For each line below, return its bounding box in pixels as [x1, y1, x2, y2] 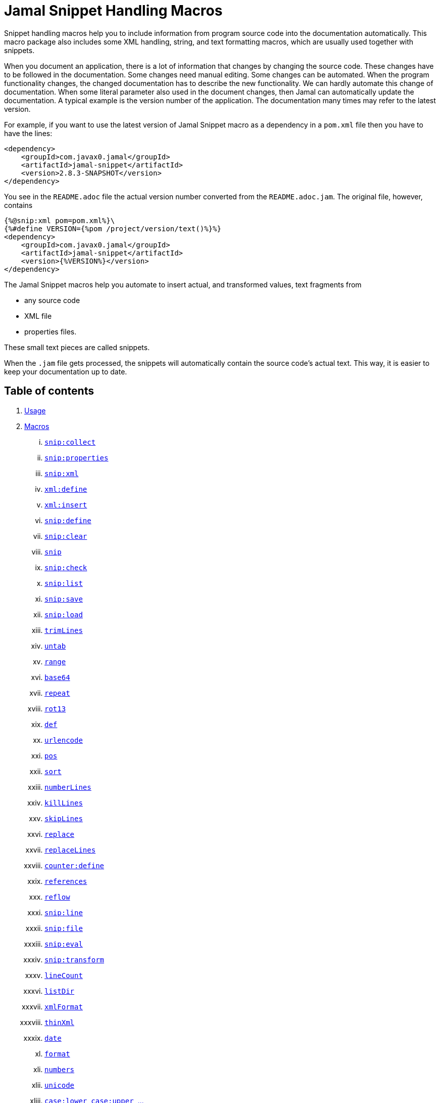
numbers [44, 1065, 75, 1074]
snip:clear [44, 532, 87, 540]
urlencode [44, 736, 83, 744]
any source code [24, 295, 80, 305]
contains [4, 200, 33, 209]
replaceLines [44, 845, 96, 854]
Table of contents [4, 385, 94, 398]
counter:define [44, 861, 105, 870]
